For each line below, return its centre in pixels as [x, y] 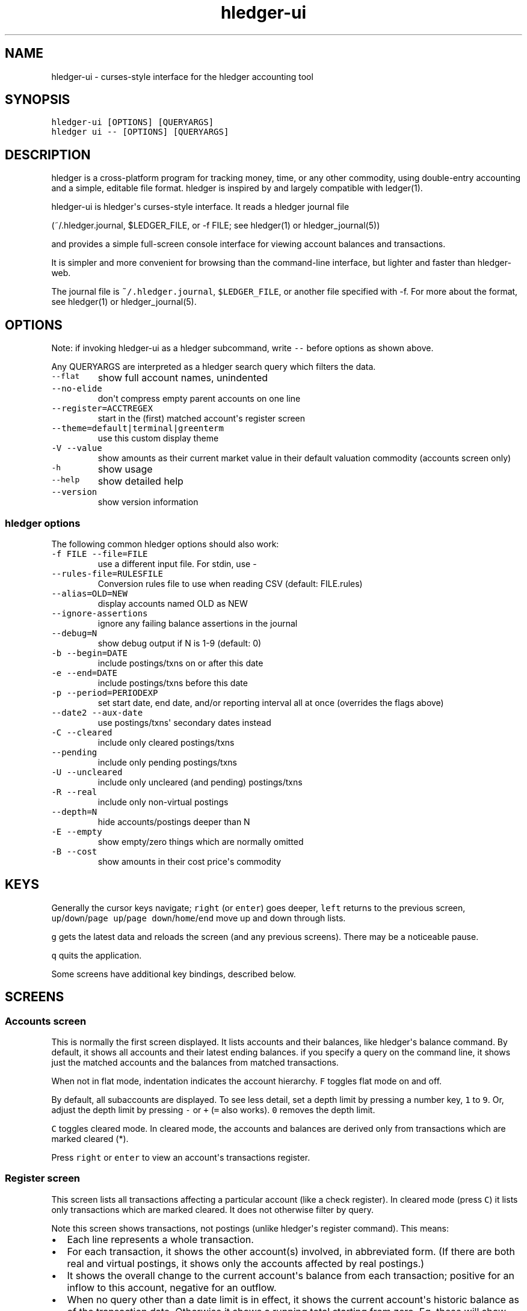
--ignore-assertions [100, 613]
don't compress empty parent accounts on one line [199, 399]
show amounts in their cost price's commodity [190, 861]
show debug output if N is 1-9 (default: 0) [180, 643]
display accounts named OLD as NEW [173, 603]
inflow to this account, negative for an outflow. [172, 1287]
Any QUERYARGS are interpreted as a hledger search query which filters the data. [214, 367]
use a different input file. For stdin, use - [177, 563]
